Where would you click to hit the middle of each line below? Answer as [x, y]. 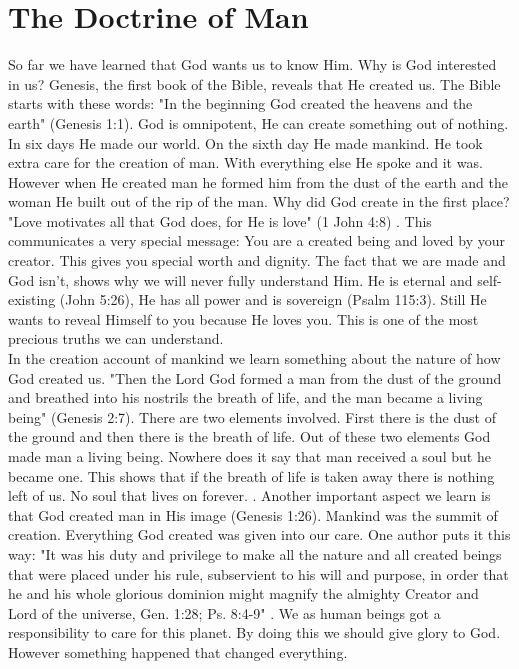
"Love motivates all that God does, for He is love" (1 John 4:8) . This [220, 220]
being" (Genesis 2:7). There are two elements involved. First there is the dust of [252, 416]
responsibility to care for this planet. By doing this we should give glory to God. [254, 632]
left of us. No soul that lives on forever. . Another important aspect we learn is [249, 495]
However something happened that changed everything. [178, 651]
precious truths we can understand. [116, 338]
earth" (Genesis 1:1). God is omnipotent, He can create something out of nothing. [258, 122]
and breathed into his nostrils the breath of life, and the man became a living [245, 397]
